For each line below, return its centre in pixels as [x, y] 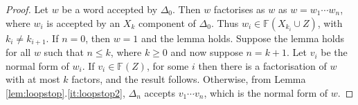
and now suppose [207, 52]
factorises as [239, 9]
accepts [160, 92]
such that [64, 52]
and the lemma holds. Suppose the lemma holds [243, 38]
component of [167, 22]
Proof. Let [27, 9]
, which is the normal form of [266, 92]
